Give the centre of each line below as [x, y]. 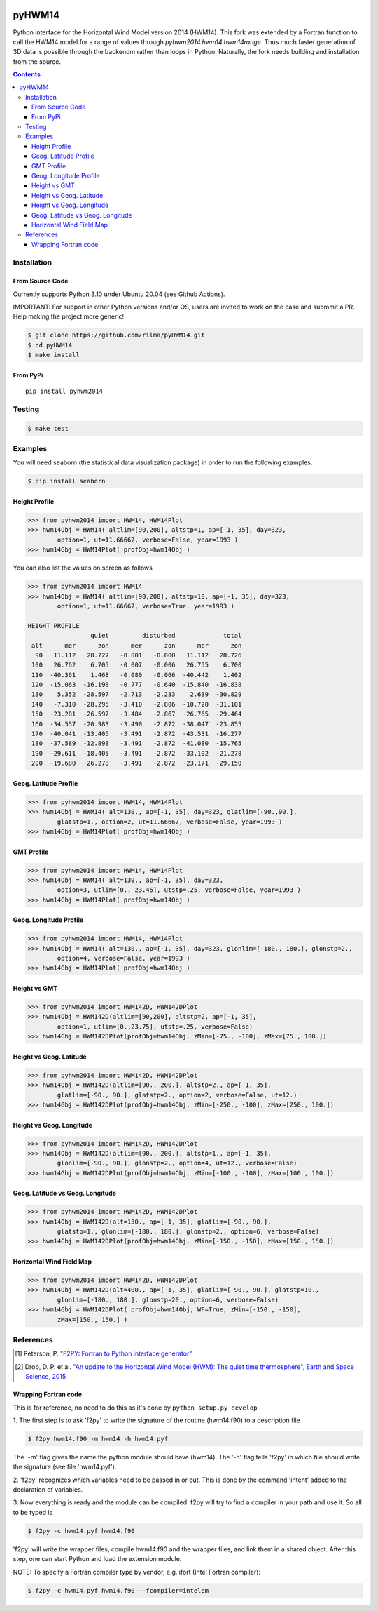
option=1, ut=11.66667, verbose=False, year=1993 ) [148, 540]
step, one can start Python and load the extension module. [97, 1559]
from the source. [37, 61]
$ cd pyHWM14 [50, 345]
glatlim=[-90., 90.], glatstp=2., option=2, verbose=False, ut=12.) [177, 1095]
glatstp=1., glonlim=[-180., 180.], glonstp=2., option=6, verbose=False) [188, 1232]
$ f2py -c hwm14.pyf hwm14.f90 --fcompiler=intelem [118, 1590]
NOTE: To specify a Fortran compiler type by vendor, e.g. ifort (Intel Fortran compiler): [137, 1572]
